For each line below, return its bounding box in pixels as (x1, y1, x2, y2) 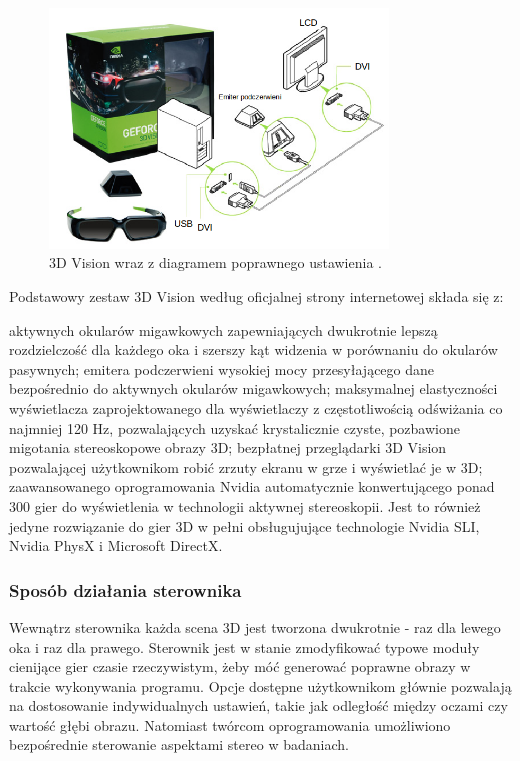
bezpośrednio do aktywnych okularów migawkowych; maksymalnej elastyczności (9, 378, 498, 399)
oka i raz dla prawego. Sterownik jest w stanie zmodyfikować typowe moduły (9, 636, 480, 657)
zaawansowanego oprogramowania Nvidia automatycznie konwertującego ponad (9, 476, 495, 497)
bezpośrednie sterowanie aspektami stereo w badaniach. (9, 734, 349, 755)
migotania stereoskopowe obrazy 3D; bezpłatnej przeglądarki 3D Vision (9, 437, 447, 458)
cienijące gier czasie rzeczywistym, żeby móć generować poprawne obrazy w (9, 656, 471, 677)
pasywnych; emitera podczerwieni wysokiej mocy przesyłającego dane (9, 358, 435, 379)
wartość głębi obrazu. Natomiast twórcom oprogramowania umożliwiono (9, 714, 451, 735)
